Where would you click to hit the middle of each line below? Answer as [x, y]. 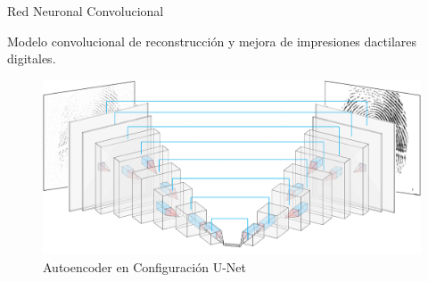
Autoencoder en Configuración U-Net [144, 267]
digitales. [32, 58]
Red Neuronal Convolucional [86, 11]
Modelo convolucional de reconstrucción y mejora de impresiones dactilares [212, 41]
